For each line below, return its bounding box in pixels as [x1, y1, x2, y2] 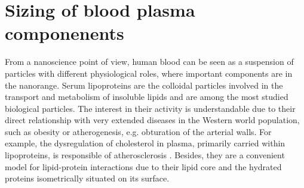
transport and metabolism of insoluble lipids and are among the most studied [5, 90, 288, 103]
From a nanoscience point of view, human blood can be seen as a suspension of [5, 55, 294, 68]
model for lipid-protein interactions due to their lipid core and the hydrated [5, 160, 282, 173]
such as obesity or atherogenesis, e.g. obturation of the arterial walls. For [5, 125, 272, 137]
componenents [5, 21, 124, 45]
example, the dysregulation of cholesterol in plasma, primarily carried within [5, 137, 285, 149]
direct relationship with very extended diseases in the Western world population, [5, 114, 300, 126]
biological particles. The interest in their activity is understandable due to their [5, 102, 296, 114]
